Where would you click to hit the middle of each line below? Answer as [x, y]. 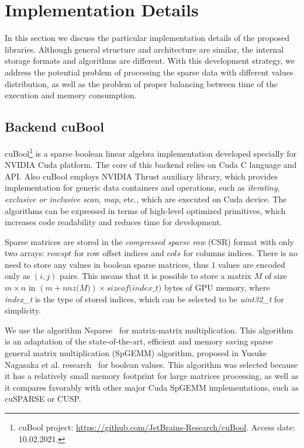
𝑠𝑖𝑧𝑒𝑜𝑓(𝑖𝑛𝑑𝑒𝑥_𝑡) [134, 289]
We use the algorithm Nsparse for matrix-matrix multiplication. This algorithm [149, 330]
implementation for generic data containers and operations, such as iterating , [142, 187]
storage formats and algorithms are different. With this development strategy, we [150, 61]
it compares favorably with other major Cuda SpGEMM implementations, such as [152, 387]
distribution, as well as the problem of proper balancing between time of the [141, 83]
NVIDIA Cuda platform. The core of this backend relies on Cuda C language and [151, 165]
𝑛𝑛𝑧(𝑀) [76, 289]
